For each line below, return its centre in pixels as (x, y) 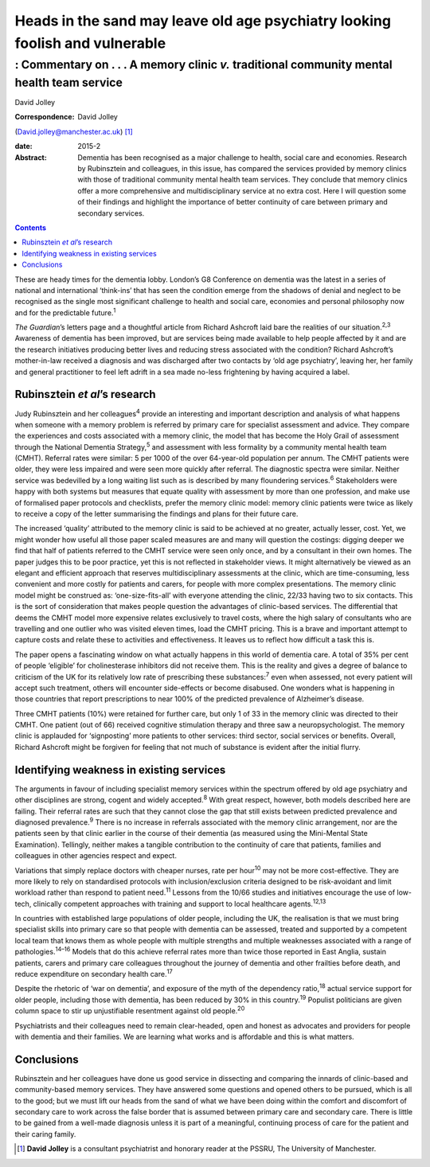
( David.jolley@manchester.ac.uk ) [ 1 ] (74, 131)
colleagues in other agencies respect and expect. (96, 856)
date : (23, 146)
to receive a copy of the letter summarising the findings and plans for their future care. (156, 514)
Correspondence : (45, 117)
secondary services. (111, 213)
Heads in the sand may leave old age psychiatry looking (203, 21)
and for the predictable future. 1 (65, 312)
